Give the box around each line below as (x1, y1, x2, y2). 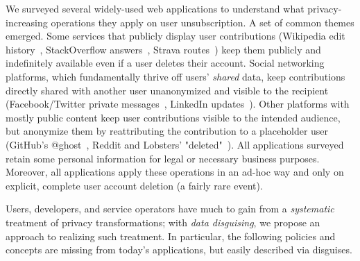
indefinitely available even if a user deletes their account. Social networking (6, 56, 325, 70)
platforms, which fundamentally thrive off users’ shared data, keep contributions (6, 69, 345, 83)
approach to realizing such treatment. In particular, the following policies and (6, 228, 336, 243)
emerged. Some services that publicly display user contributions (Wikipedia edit (6, 28, 345, 43)
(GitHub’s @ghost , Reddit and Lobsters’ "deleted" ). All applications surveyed (6, 137, 344, 151)
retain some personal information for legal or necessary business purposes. (6, 151, 320, 165)
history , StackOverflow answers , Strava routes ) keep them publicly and (6, 42, 321, 56)
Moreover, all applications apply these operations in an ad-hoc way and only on (6, 165, 344, 179)
